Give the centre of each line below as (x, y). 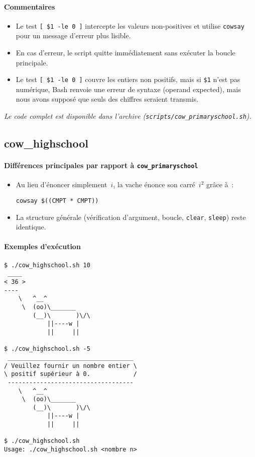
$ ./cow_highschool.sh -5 (47, 349)
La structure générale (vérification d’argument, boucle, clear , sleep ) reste (131, 217)
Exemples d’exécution (42, 246)
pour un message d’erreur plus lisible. (73, 35)
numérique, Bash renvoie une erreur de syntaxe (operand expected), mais (128, 89)
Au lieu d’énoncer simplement (61, 184)
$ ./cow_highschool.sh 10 (47, 265)
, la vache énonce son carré (154, 184)
